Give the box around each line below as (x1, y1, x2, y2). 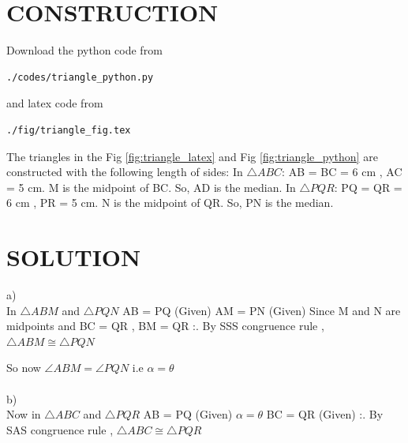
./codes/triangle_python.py (6, 71, 154, 83)
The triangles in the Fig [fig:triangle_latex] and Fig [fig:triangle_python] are (6, 148, 378, 164)
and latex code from (6, 95, 103, 111)
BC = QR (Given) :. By (266, 406, 384, 422)
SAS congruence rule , (6, 421, 114, 437)
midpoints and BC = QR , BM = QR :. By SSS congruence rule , (6, 317, 324, 334)
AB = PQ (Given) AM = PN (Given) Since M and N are (122, 302, 401, 318)
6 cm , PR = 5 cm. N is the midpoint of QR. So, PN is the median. (6, 194, 334, 211)
